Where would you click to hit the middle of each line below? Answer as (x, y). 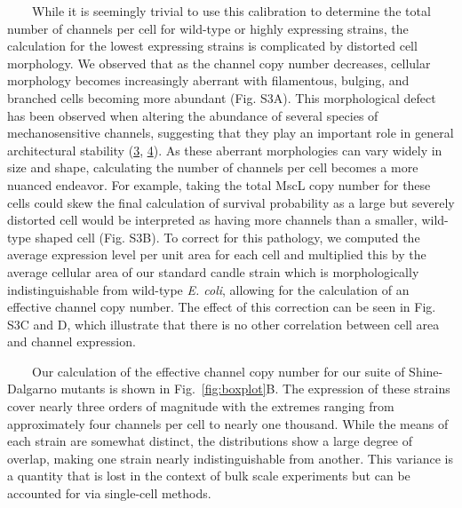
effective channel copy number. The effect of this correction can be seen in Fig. (222, 307)
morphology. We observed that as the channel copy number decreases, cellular (219, 63)
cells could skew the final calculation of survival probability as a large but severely (231, 202)
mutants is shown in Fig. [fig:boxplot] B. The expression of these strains (255, 389)
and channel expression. (72, 341)
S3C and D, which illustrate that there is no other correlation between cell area (223, 324)
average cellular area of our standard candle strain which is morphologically (213, 271)
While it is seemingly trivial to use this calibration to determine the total (231, 11)
